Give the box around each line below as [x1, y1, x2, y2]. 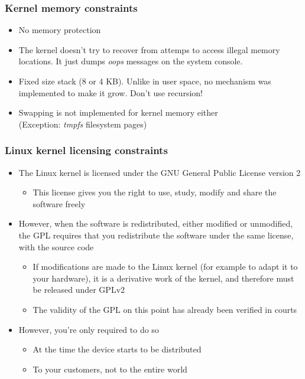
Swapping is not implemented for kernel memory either [18, 106, 218, 119]
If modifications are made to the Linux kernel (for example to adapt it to [33, 260, 298, 273]
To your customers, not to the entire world [33, 362, 187, 375]
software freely [33, 197, 86, 210]
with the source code [18, 240, 94, 253]
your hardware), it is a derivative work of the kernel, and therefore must [33, 272, 294, 284]
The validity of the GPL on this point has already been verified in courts [33, 303, 297, 315]
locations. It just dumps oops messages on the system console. [18, 55, 243, 67]
